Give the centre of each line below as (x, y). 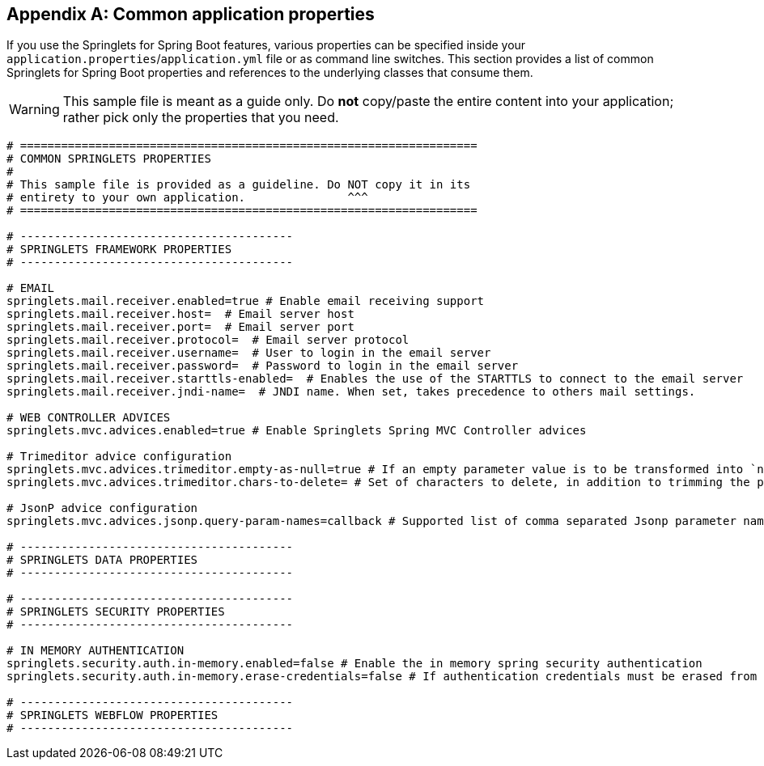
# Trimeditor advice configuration (119, 457)
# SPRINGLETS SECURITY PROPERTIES (116, 612)
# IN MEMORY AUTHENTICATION (95, 651)
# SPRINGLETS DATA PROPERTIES (102, 560)
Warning (34, 110)
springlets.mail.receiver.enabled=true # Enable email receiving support (246, 301)
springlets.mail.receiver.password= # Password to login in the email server (263, 366)
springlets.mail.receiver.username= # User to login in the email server (249, 353)
